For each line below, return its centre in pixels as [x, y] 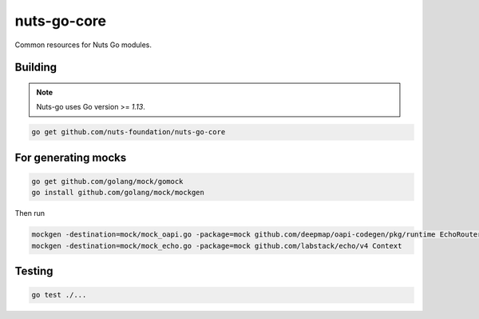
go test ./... [59, 295]
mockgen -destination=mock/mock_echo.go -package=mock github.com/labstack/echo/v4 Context [217, 245]
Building [36, 68]
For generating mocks [71, 157]
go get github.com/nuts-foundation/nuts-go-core [129, 132]
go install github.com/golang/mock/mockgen [118, 193]
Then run [30, 213]
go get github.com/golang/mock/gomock [107, 181]
